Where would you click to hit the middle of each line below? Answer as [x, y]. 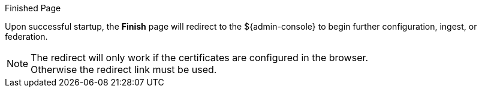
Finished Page [33, 8]
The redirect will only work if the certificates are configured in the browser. [200, 58]
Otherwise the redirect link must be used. [124, 69]
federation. [26, 37]
